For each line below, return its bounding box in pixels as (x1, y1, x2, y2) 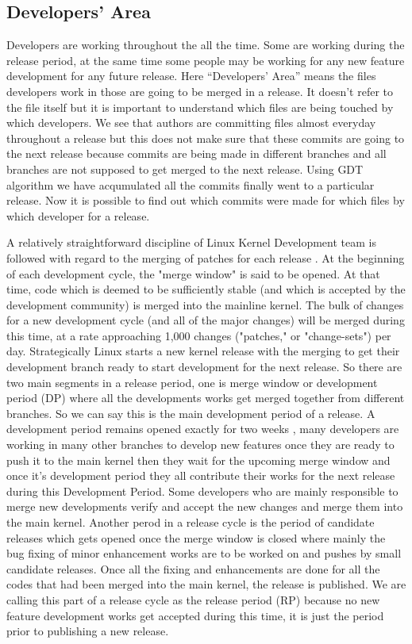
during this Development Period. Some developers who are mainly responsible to (6, 482, 399, 499)
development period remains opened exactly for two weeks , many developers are (6, 420, 399, 437)
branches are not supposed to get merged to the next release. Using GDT (6, 160, 364, 177)
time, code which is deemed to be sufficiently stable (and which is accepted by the (6, 281, 406, 297)
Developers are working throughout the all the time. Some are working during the (6, 36, 405, 53)
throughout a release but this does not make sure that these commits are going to (6, 129, 405, 146)
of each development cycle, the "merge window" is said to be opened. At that (6, 265, 380, 282)
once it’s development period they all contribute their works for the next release (6, 467, 395, 484)
